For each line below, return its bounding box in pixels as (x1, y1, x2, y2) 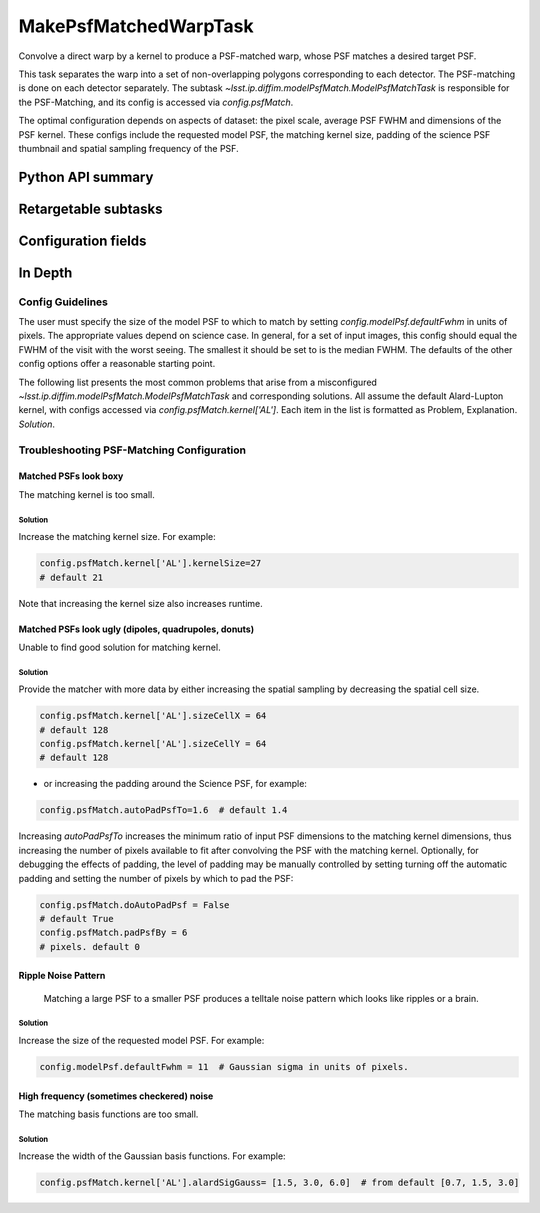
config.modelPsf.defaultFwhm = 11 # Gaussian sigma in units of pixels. (39, 1061, 409, 1073)
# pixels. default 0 (39, 941, 140, 952)
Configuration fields (18, 232, 147, 249)
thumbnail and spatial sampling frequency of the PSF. (18, 142, 239, 154)
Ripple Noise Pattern (18, 970, 106, 982)
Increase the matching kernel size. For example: (18, 531, 217, 543)
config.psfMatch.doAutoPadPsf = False (39, 899, 230, 910)
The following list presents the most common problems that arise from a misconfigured (18, 376, 377, 388)
